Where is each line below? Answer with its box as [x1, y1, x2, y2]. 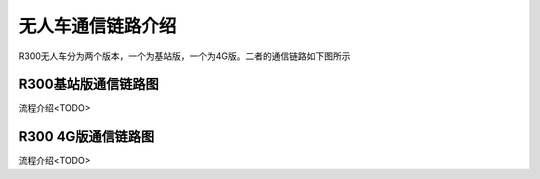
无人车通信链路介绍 [18, 15, 177, 37]
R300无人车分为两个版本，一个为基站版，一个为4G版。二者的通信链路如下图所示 [18, 50, 351, 62]
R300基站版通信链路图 [18, 76, 159, 93]
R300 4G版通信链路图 [18, 128, 155, 145]
